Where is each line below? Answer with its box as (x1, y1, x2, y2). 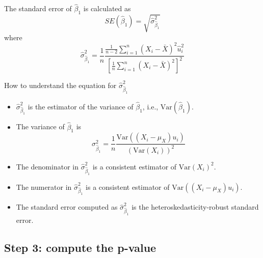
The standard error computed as (16, 202, 118, 212)
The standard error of (4, 3, 72, 14)
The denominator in (16, 161, 78, 171)
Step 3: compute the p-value (4, 239, 156, 255)
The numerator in (16, 181, 72, 192)
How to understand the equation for (4, 80, 117, 91)
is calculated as (83, 3, 131, 14)
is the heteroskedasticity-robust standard (131, 202, 259, 212)
